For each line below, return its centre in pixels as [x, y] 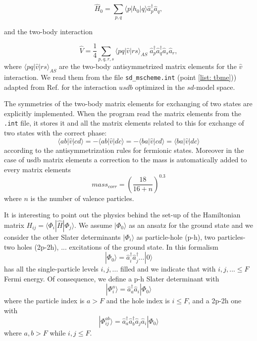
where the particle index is [44, 301]
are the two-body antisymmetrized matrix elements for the [148, 66]
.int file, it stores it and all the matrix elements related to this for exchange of [124, 123]
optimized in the [160, 87]
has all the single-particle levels [51, 269]
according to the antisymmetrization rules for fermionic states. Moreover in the [124, 150]
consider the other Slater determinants [62, 237]
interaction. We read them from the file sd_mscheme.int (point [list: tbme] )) [120, 77]
